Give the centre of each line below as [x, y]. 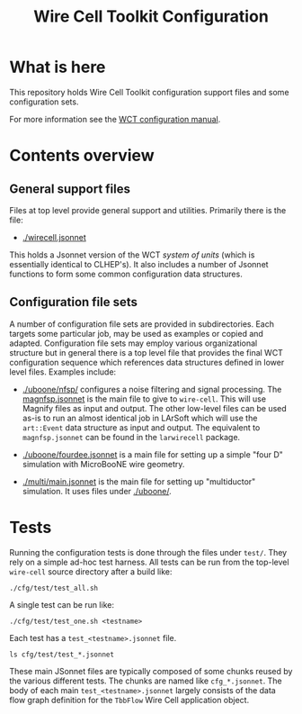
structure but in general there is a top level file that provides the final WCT [146, 352]
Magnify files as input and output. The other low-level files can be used [155, 408]
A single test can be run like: [62, 604]
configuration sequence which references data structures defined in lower [147, 362]
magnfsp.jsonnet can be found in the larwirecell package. [131, 437]
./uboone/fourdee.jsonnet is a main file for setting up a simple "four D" [152, 454]
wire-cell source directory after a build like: [91, 571]
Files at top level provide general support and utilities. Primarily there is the [148, 210]
